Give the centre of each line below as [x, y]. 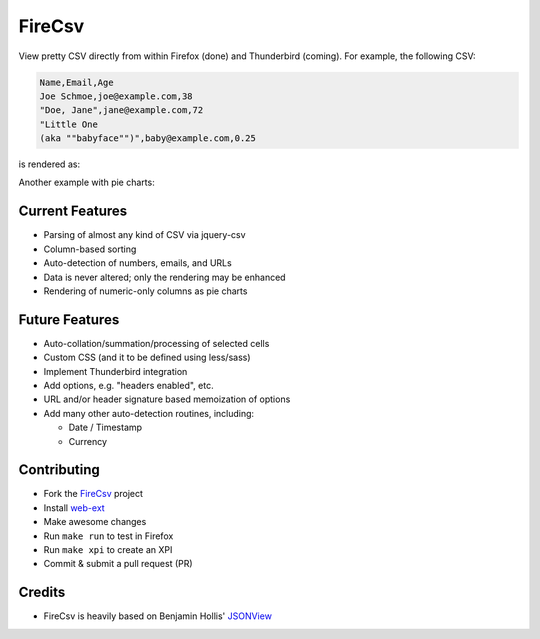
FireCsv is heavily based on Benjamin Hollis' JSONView [157, 616]
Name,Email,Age [76, 82]
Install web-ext [74, 507]
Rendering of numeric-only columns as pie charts [145, 291]
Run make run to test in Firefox [108, 536]
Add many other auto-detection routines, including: [149, 413]
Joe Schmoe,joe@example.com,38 [116, 96]
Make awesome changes [95, 522]
